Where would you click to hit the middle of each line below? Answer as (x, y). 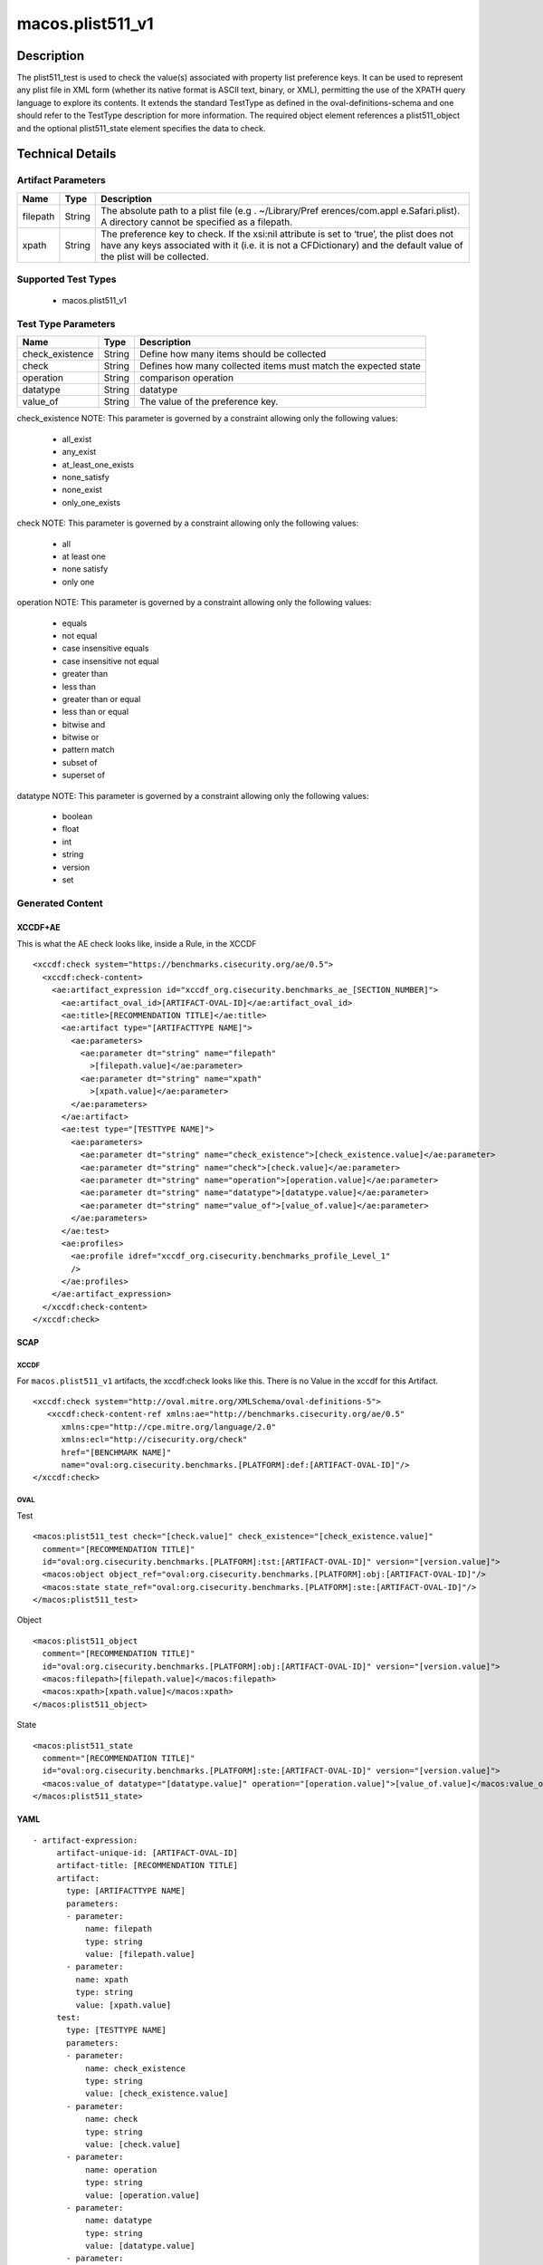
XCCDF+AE (38, 927)
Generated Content (60, 903)
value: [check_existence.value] (157, 2094)
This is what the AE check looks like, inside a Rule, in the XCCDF (137, 943)
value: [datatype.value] (140, 2246)
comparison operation (187, 378)
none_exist (82, 490)
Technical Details (67, 154)
